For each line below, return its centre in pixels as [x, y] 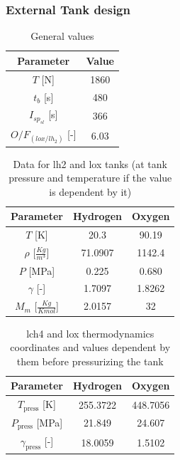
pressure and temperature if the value [90, 178]
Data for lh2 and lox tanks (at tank [90, 163]
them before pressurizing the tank [90, 361]
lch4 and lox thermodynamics [90, 333]
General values [62, 36]
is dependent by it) [90, 191]
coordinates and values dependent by [90, 347]
